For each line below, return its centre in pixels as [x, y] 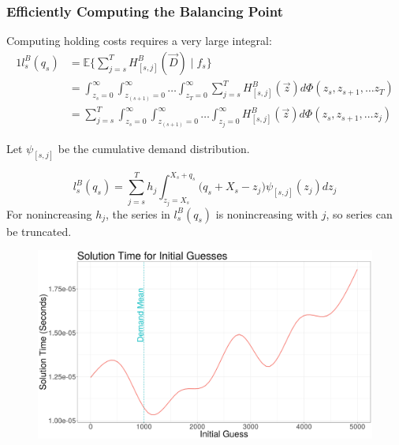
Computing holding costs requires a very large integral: [139, 41]
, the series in [138, 213]
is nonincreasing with [267, 213]
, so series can [359, 213]
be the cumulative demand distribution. [154, 148]
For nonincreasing [49, 213]
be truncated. [39, 231]
